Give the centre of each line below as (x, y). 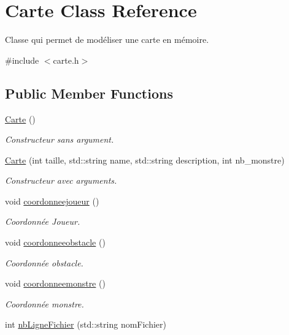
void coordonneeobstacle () (55, 242)
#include (22, 60)
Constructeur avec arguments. (61, 180)
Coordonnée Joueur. (43, 221)
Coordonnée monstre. (44, 303)
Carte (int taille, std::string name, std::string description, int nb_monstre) (145, 160)
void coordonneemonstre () (55, 283)
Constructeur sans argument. (60, 139)
